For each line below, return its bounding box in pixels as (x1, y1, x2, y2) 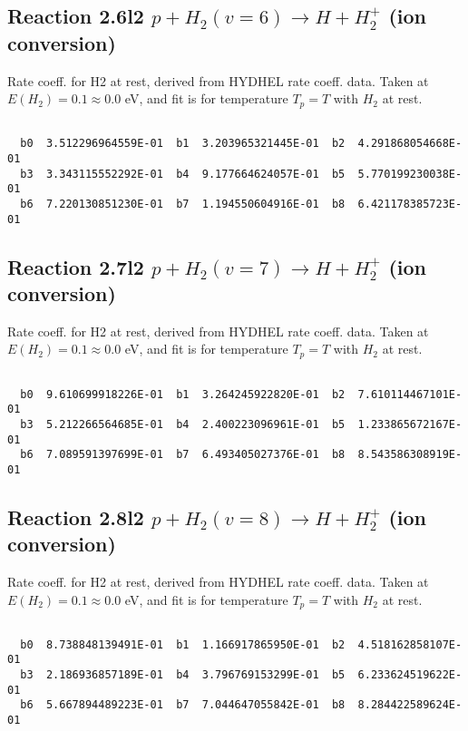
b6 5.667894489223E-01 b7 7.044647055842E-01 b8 (20, 698, 346, 712)
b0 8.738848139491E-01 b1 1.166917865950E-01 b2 (20, 638, 346, 651)
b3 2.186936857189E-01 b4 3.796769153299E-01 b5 (20, 668, 346, 682)
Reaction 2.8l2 (7, 502, 144, 531)
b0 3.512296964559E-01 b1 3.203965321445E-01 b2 (20, 137, 346, 151)
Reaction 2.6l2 (7, 2, 144, 30)
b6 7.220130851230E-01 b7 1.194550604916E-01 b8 (20, 197, 346, 210)
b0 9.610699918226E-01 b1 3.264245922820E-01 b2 (20, 387, 346, 401)
